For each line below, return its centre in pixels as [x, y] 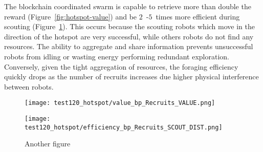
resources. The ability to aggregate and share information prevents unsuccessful [129, 46]
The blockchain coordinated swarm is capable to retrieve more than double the [128, 6]
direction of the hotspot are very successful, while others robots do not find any [129, 36]
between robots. [29, 86]
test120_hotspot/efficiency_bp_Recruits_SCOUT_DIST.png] [124, 127]
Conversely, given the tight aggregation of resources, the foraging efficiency [121, 66]
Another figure [48, 144]
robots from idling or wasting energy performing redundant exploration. [117, 56]
